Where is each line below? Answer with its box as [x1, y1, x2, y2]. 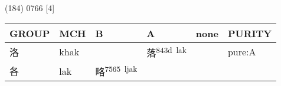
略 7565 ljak [95, 62, 138, 79]
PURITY [227, 26, 272, 40]
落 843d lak [146, 44, 187, 59]
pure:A [227, 45, 256, 59]
